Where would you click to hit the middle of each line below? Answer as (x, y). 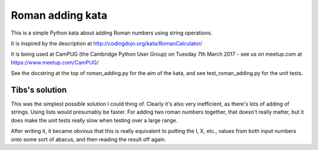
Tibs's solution (39, 90)
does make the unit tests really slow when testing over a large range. (94, 120)
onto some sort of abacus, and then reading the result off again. (88, 139)
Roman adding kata (59, 15)
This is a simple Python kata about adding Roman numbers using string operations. (112, 33)
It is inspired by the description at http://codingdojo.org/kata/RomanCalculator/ (107, 43)
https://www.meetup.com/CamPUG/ (55, 62)
